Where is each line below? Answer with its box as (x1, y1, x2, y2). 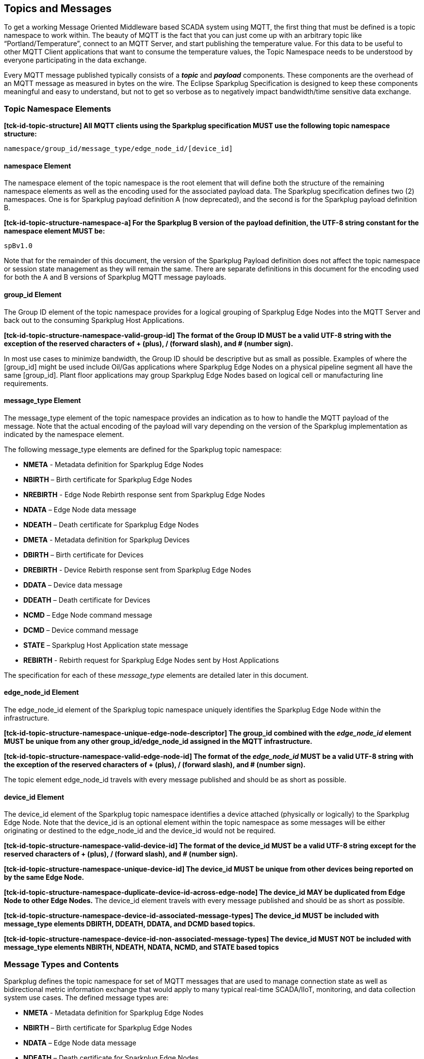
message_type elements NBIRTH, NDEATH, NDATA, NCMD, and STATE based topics (4, 943, 279, 952)
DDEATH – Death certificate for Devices (23, 595, 150, 604)
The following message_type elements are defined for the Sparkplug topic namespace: (4, 445, 282, 454)
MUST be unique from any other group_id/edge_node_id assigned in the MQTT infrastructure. (4, 737, 312, 746)
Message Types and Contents (4, 959, 119, 969)
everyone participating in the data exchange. (4, 56, 147, 65)
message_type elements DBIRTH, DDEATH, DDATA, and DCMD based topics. (4, 920, 255, 928)
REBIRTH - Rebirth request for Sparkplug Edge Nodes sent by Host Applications (23, 656, 279, 664)
